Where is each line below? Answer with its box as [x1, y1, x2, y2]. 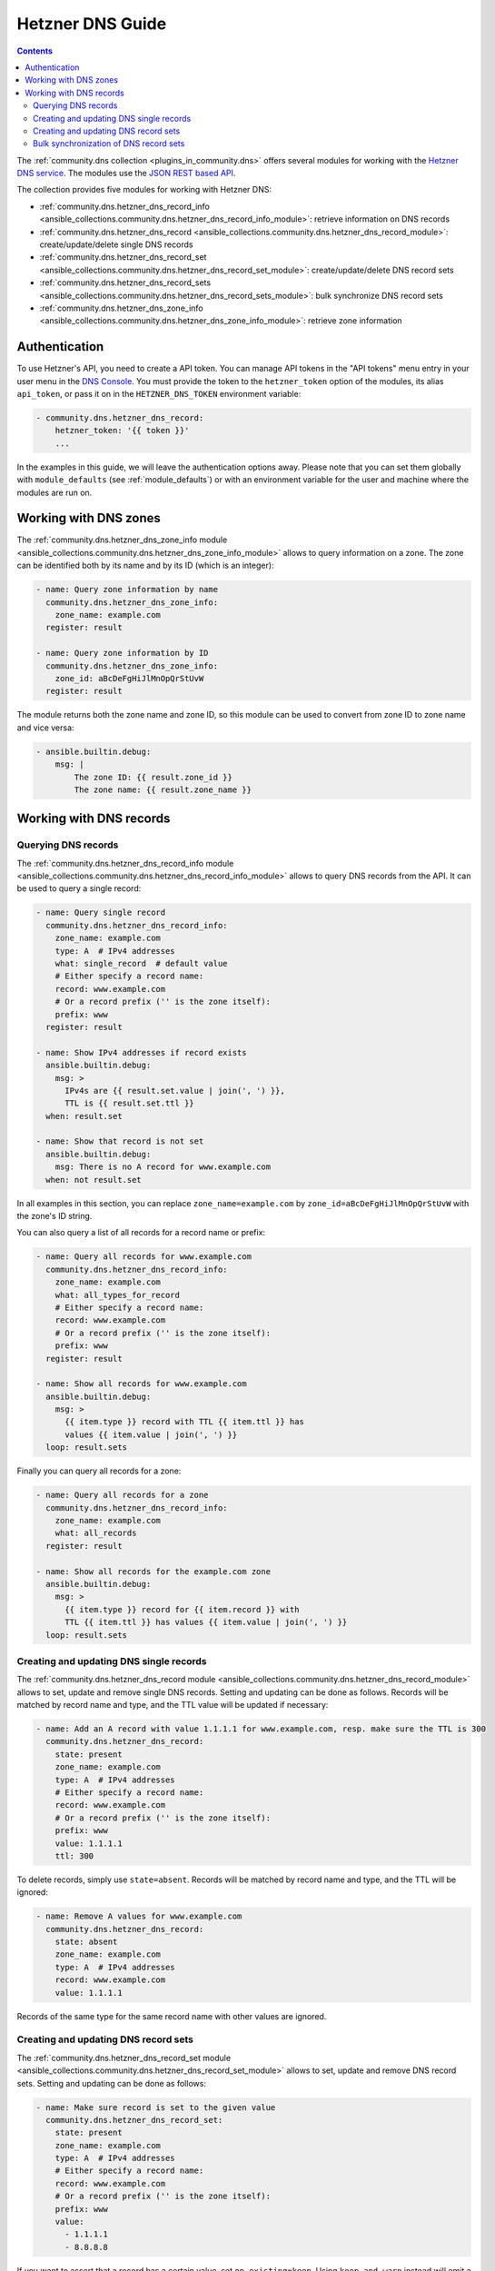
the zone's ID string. [16, 1211, 93, 1221]
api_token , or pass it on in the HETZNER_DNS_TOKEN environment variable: [16, 389, 302, 400]
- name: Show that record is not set [35, 1136, 204, 1146]
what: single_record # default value [54, 958, 228, 968]
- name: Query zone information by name [35, 584, 218, 595]
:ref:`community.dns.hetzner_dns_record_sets [39, 277, 212, 288]
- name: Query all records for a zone [35, 1490, 209, 1501]
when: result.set [45, 1111, 123, 1121]
